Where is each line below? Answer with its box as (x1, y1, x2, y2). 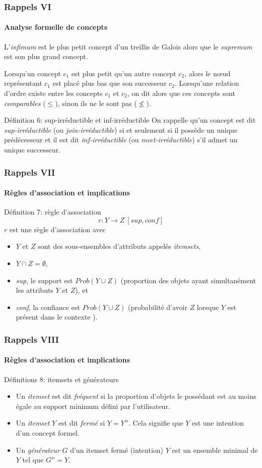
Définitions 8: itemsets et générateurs (4, 374, 119, 384)
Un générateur (16, 444, 60, 455)
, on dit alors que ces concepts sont (127, 88, 235, 98)
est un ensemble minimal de (172, 444, 258, 455)
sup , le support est (16, 275, 73, 285)
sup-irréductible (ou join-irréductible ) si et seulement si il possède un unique (4, 124, 238, 135)
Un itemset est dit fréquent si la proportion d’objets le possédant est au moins (16, 391, 256, 401)
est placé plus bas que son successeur (52, 78, 167, 88)
